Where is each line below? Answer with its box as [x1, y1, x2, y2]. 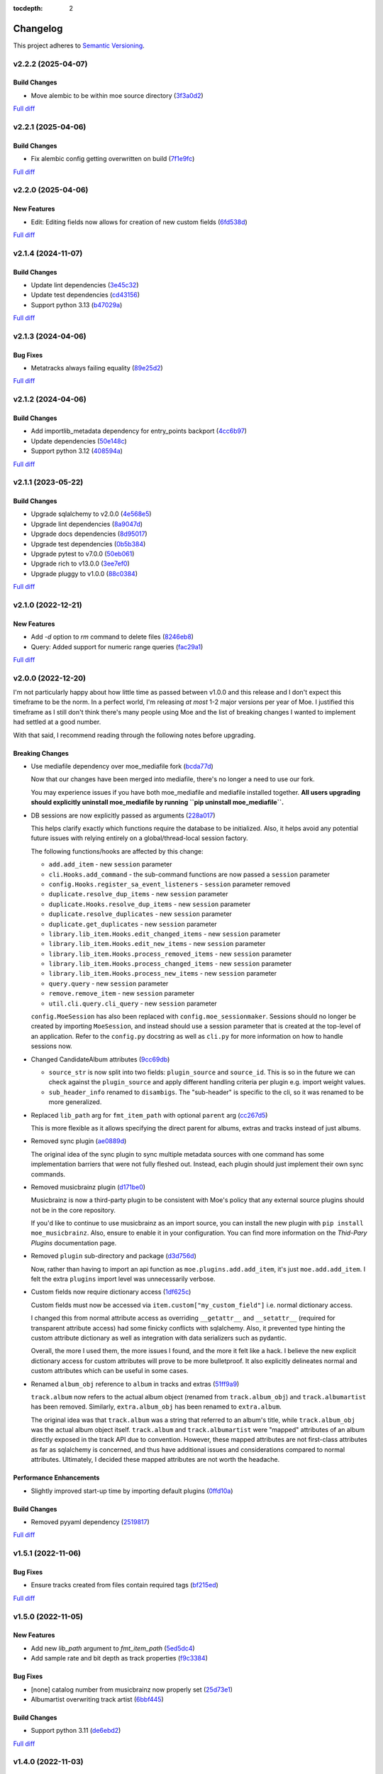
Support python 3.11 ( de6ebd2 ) [30, 1726, 121, 1735]
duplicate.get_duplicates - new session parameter [48, 920, 218, 928]
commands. [30, 1169, 66, 1178]
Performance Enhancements [13, 1473, 100, 1482]
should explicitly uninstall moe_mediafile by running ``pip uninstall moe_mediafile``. [30, 798, 284, 807]
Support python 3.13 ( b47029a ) [30, 300, 123, 309]
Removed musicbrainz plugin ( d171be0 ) [30, 1182, 145, 1191]
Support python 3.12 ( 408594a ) [30, 447, 123, 456]
